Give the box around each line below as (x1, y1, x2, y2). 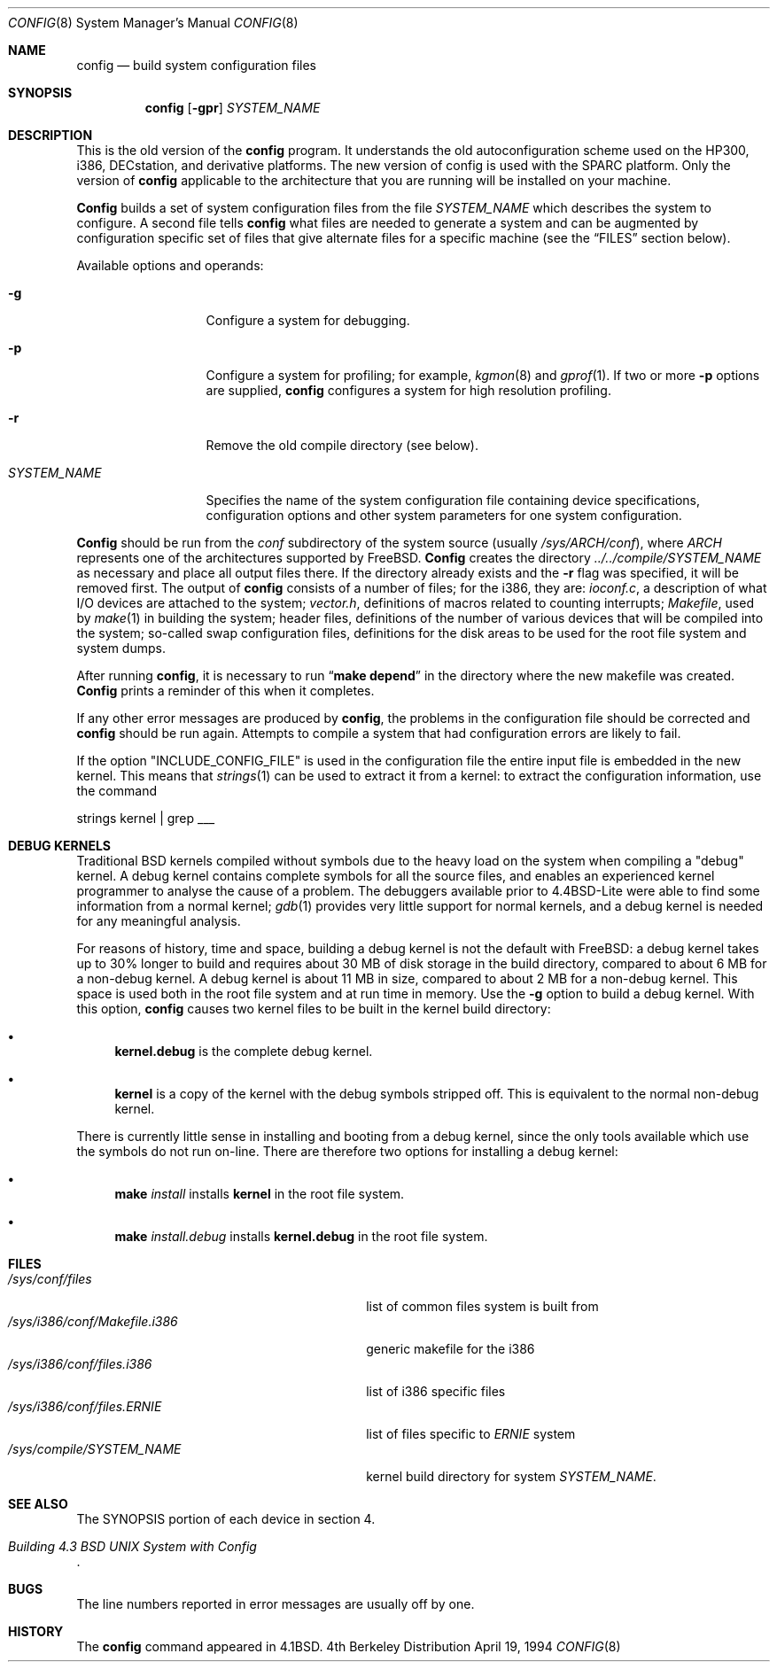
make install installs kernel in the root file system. (114, 1186, 405, 1201)
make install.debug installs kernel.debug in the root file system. (114, 1229, 488, 1244)
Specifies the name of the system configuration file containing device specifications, (206, 493, 700, 508)
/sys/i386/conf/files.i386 (8, 1356, 152, 1371)
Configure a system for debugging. (206, 313, 410, 328)
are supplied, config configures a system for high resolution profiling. (206, 383, 611, 398)
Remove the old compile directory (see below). (206, 438, 478, 453)
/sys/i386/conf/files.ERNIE (8, 1399, 162, 1414)
